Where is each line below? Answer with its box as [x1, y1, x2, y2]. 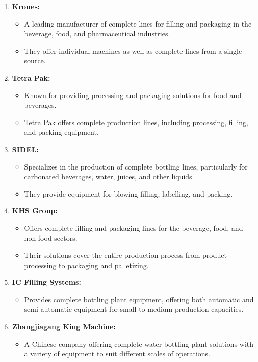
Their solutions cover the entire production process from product [24, 250, 227, 260]
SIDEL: [12, 143, 39, 154]
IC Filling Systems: [12, 277, 81, 287]
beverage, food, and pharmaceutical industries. [24, 28, 170, 39]
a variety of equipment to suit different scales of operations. [24, 348, 210, 359]
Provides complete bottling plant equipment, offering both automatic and [24, 294, 254, 304]
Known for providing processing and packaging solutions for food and [24, 89, 242, 100]
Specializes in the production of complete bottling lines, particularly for [24, 161, 248, 172]
